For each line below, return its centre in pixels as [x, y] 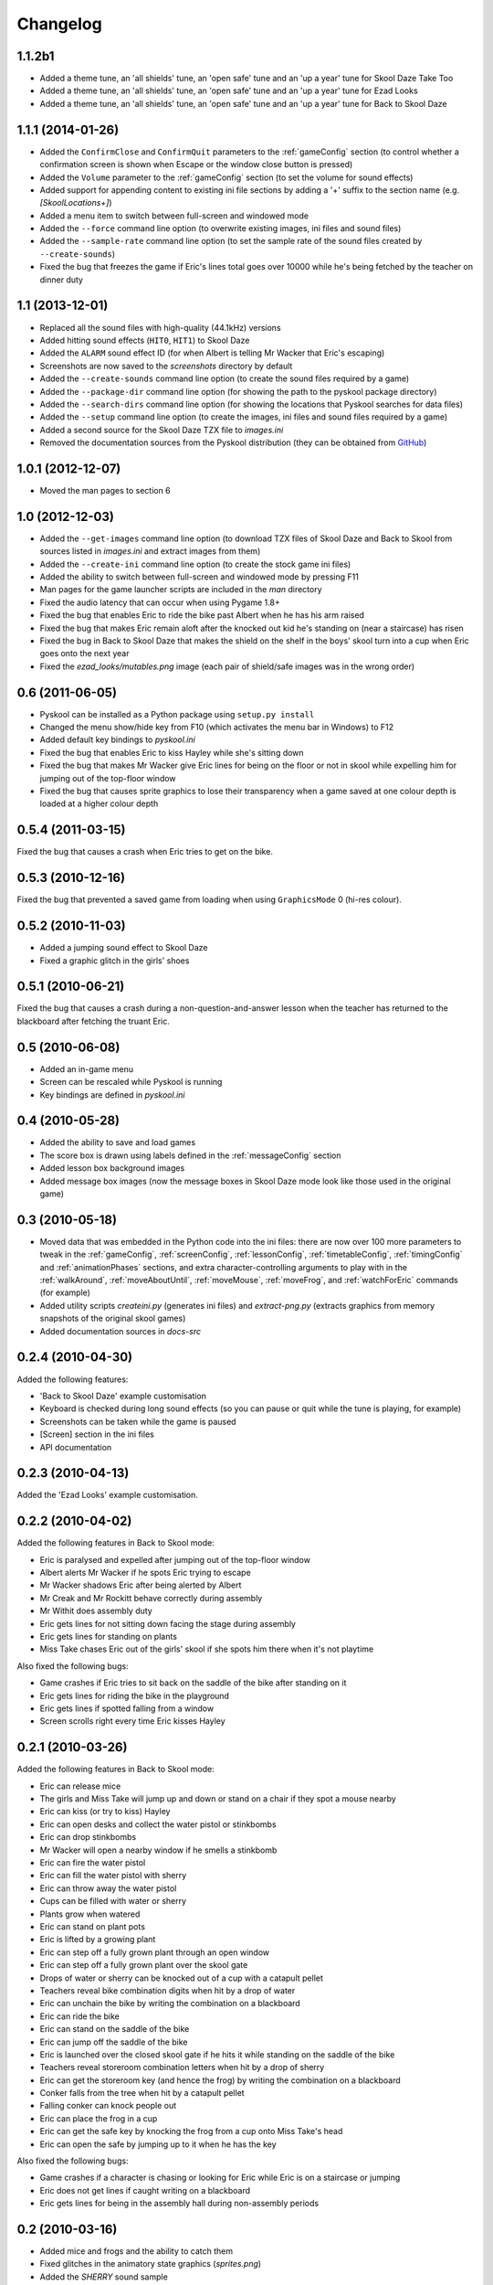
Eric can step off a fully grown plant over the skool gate [144, 1965]
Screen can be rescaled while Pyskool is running [131, 1082]
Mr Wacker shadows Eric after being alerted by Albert [141, 1585]
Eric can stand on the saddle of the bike [115, 2029]
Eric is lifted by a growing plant [98, 1940]
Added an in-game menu [87, 1068]
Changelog [59, 24]
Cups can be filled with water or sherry [113, 1901]
